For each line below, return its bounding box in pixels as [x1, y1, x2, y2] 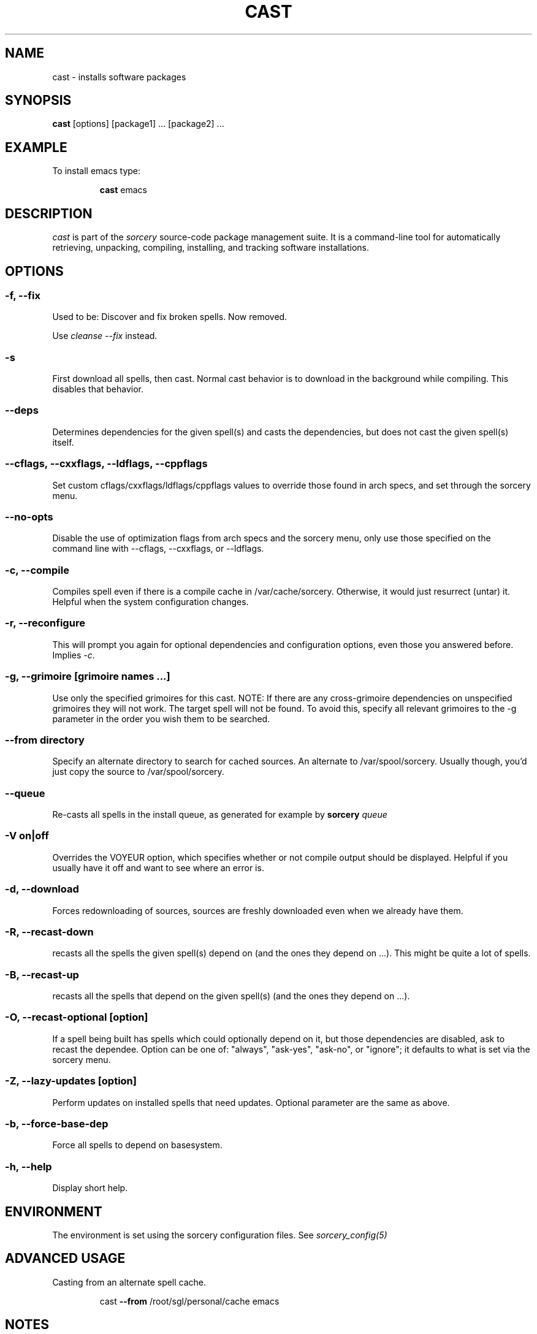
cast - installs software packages [52, 71, 186, 82]
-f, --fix [5, 289, 40, 302]
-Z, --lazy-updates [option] [5, 1075, 137, 1088]
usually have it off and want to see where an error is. [52, 862, 264, 873]
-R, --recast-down [5, 925, 94, 938]
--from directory [5, 733, 85, 746]
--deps [5, 404, 39, 417]
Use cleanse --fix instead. [52, 330, 158, 341]
